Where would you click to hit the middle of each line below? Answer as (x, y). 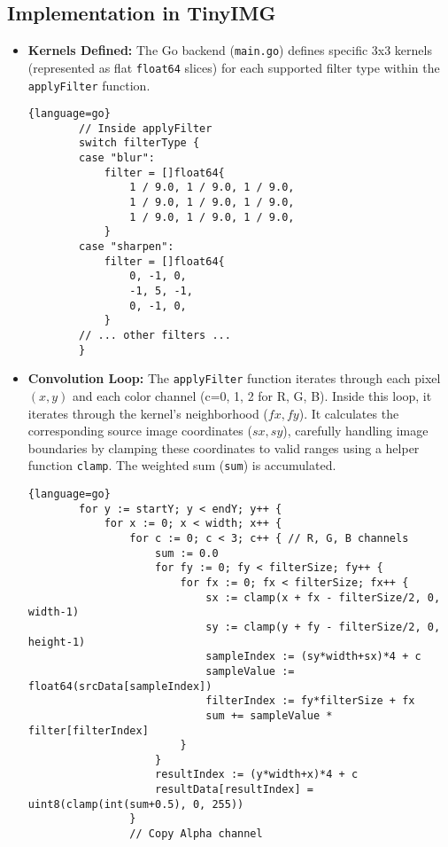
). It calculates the (349, 413)
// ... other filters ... (155, 336)
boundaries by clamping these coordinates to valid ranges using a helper (224, 447)
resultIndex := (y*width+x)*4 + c (256, 775)
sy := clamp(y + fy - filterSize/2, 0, (323, 627)
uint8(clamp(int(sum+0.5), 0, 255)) (136, 804)
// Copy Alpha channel (196, 834)
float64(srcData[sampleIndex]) (120, 686)
